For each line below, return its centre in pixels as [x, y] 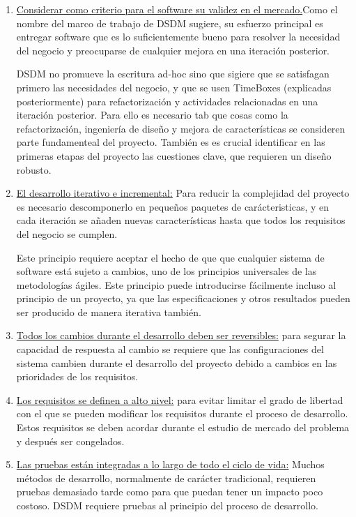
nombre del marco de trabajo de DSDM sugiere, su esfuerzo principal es [170, 23]
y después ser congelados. [70, 441]
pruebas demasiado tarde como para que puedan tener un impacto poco [170, 492]
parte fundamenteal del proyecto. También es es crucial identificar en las [171, 142]
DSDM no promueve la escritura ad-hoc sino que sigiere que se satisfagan [173, 74]
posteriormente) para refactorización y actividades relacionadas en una [167, 101]
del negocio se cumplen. [67, 233]
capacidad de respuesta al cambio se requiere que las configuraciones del [170, 349]
